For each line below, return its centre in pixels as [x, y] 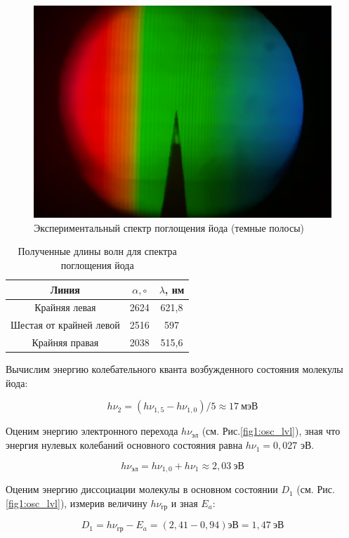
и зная [184, 503]
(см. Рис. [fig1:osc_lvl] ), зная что [271, 431]
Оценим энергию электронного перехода [92, 431]
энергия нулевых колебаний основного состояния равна [124, 445]
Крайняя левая [65, 307]
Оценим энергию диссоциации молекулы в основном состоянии [142, 489]
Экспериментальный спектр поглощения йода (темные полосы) [169, 227]
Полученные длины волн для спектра [97, 251]
